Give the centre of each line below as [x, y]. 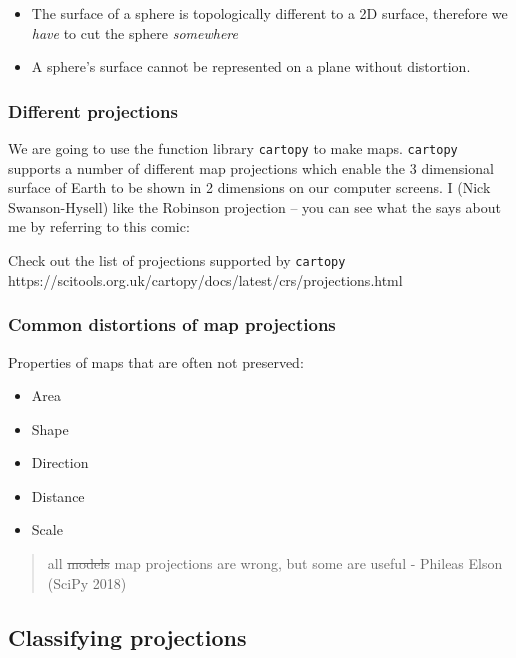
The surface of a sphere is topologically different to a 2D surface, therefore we [269, 13]
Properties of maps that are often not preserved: [156, 361]
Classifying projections [127, 636]
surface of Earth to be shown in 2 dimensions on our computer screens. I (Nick [249, 187]
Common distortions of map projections [172, 324]
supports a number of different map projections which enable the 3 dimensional [251, 167]
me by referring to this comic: [99, 226]
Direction [60, 462]
